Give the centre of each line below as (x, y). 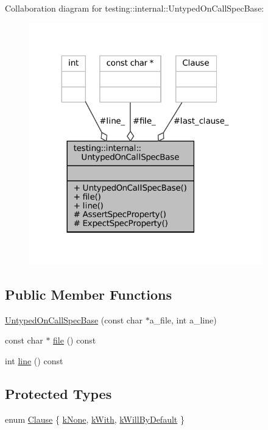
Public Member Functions (88, 294)
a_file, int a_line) (183, 319)
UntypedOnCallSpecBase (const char (74, 319)
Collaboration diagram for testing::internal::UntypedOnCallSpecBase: (135, 8)
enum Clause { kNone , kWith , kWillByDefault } (95, 419)
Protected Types (58, 393)
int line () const (34, 360)
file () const (75, 340)
